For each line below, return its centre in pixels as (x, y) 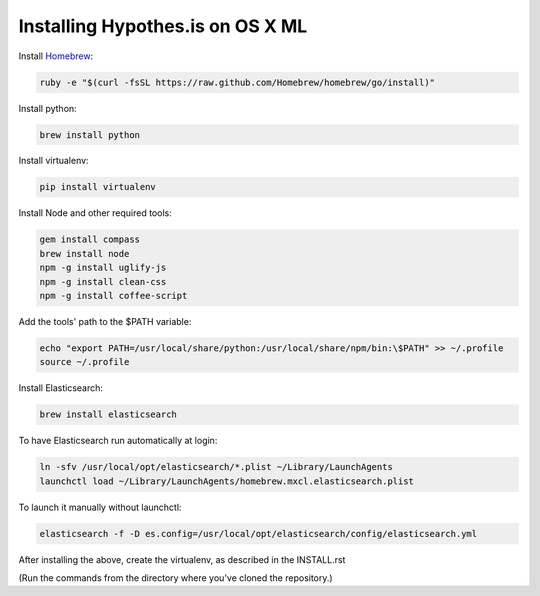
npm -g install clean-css (103, 281)
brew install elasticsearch (108, 414)
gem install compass (89, 239)
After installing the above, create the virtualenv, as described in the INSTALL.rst (182, 559)
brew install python (89, 134)
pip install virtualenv (98, 187)
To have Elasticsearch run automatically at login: (118, 441)
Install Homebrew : (56, 56)
